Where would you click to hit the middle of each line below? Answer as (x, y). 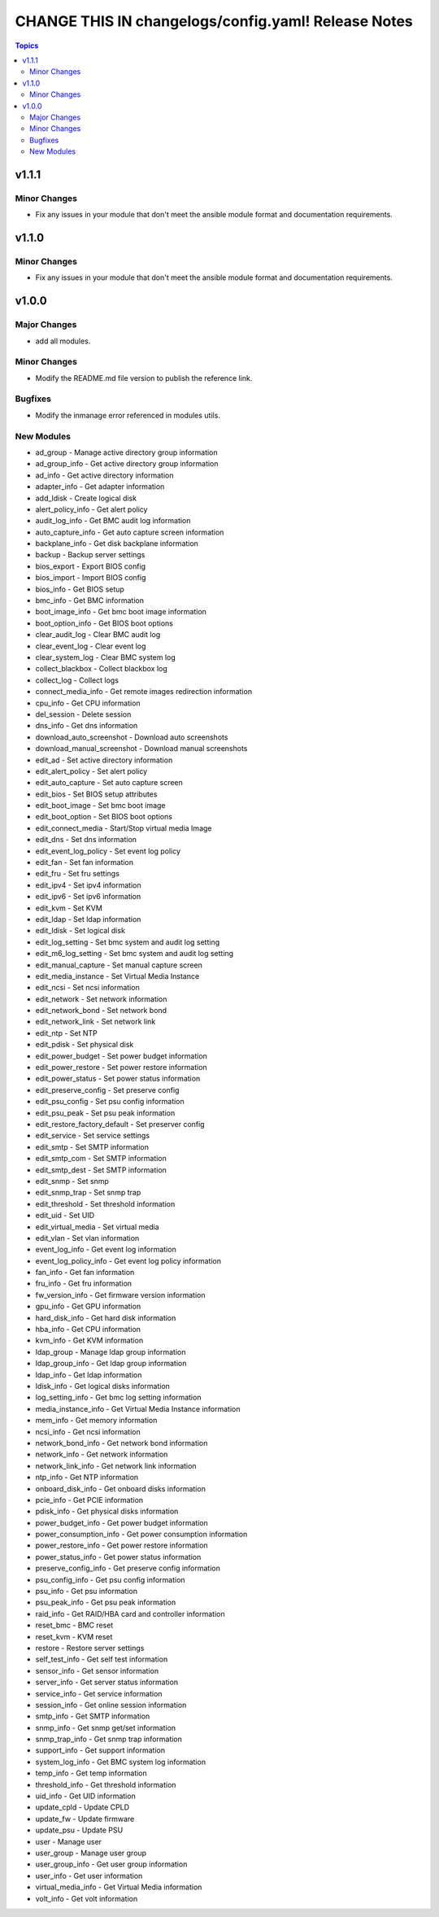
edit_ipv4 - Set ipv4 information (88, 885)
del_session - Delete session (83, 714)
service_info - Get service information (99, 1693)
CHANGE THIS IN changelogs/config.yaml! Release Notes (214, 21)
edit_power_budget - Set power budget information (121, 1056)
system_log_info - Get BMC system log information (121, 1762)
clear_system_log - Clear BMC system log (106, 657)
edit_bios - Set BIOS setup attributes (96, 794)
